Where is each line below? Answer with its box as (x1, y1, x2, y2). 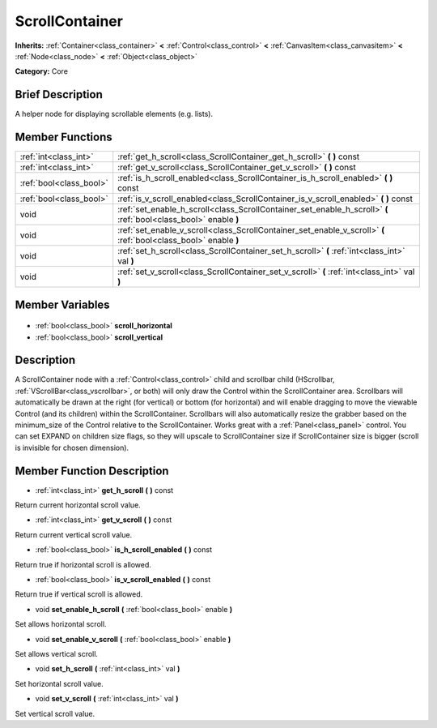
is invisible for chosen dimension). (15, 443, 129, 452)
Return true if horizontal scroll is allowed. (15, 559, 151, 569)
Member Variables (15, 298, 110, 311)
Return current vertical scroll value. (15, 529, 133, 539)
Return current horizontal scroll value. (15, 500, 141, 510)
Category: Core (15, 66, 69, 76)
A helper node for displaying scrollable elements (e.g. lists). (15, 109, 214, 119)
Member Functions (15, 131, 112, 144)
